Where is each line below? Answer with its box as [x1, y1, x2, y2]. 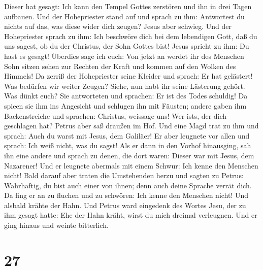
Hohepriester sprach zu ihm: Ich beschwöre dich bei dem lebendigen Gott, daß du [4, 30, 257, 41]
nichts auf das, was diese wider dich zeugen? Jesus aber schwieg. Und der [4, 21, 232, 31]
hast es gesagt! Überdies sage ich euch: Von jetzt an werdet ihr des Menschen [4, 50, 244, 61]
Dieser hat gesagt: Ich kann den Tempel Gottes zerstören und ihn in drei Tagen [4, 1, 252, 11]
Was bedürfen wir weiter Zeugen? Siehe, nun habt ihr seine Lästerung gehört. [4, 80, 245, 91]
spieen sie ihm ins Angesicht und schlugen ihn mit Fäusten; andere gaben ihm [4, 100, 247, 111]
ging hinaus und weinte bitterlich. [4, 220, 109, 230]
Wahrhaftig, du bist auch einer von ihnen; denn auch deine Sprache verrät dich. [4, 180, 252, 190]
